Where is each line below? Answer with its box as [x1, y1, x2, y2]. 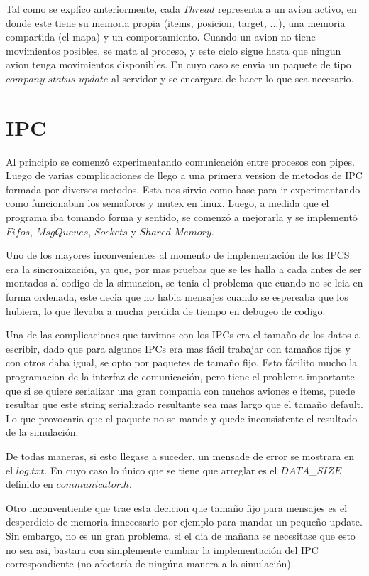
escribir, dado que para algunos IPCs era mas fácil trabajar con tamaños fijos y [6, 341, 351, 356]
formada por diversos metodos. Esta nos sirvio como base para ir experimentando [6, 181, 360, 196]
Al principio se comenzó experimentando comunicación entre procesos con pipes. [6, 154, 355, 169]
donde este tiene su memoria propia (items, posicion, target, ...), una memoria [6, 15, 346, 30]
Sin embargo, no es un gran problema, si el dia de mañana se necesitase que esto [6, 528, 356, 543]
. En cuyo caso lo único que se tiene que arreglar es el [44, 462, 277, 477]
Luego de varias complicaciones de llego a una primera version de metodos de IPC [6, 168, 363, 183]
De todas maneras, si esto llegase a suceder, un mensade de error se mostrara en [6, 448, 355, 463]
